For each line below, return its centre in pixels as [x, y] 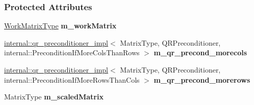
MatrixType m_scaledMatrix [54, 97]
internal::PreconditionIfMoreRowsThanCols [72, 79]
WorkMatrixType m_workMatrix [60, 26]
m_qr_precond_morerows [202, 79]
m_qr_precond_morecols [200, 52]
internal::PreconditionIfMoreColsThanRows [72, 52]
